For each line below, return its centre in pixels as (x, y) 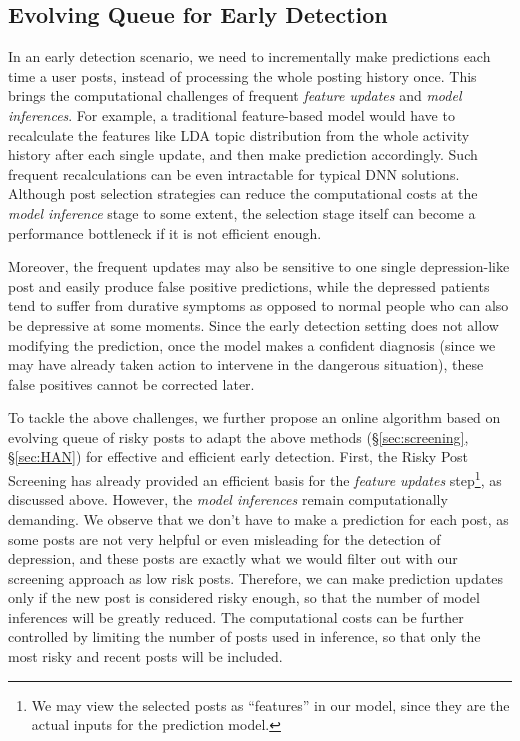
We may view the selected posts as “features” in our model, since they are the (270, 704)
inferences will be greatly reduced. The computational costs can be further (236, 616)
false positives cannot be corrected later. (131, 383)
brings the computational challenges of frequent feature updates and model (235, 95)
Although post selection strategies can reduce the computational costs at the (243, 193)
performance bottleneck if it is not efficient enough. (165, 232)
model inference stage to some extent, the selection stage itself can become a (242, 212)
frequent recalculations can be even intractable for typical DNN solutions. (234, 173)
